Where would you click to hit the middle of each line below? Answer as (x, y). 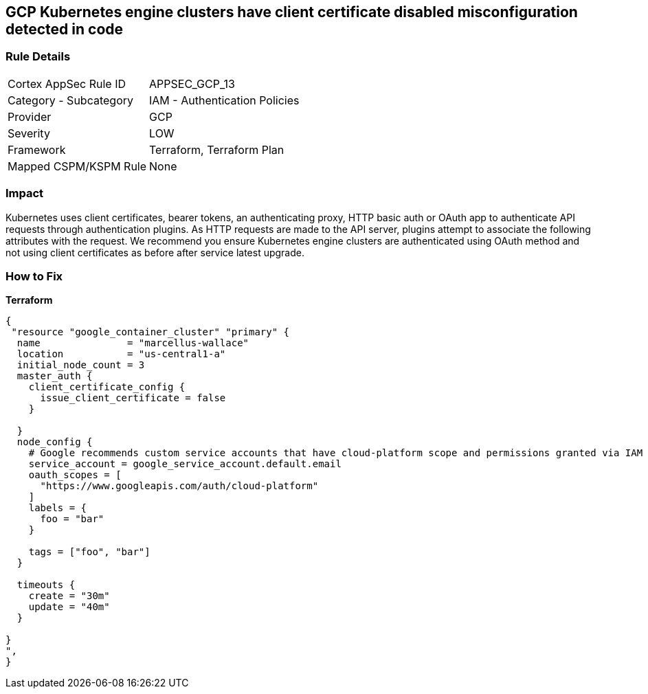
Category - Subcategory (70, 100)
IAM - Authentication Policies (224, 100)
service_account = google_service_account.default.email (185, 464)
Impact (25, 193)
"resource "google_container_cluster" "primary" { (150, 332)
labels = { (58, 508)
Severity (29, 133)
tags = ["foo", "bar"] (89, 552)
